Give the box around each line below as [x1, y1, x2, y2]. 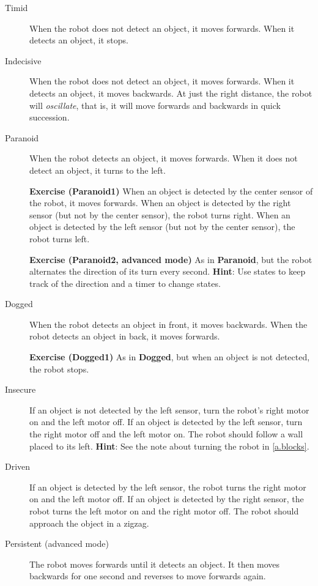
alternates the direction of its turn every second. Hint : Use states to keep [29, 265, 306, 278]
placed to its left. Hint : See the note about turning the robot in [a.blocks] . [29, 439, 309, 452]
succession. [29, 111, 70, 124]
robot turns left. [29, 232, 90, 245]
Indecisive [5, 54, 42, 67]
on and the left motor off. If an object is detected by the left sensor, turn [29, 415, 303, 428]
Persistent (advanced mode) [5, 537, 109, 550]
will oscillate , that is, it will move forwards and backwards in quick [29, 98, 281, 111]
